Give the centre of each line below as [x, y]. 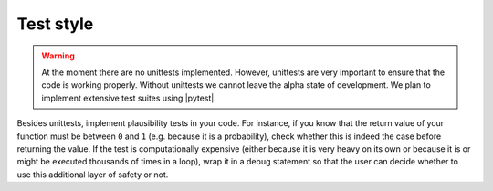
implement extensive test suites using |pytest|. [129, 98]
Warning [58, 56]
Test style [55, 24]
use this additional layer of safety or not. [93, 175]
